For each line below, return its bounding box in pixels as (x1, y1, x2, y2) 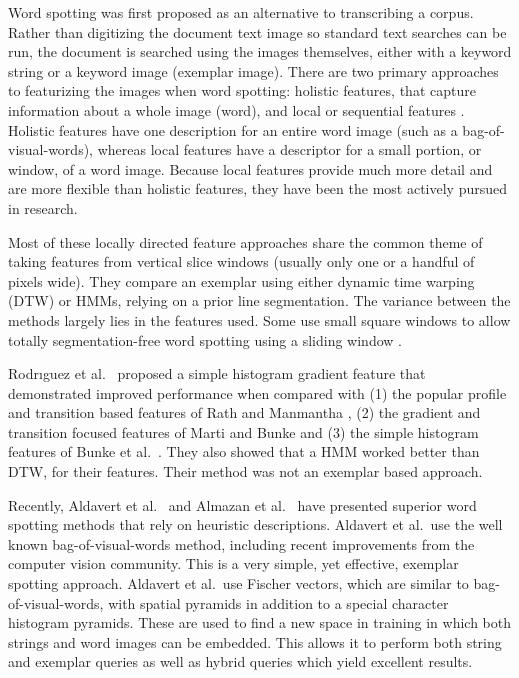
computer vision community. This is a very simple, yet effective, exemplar (8, 553, 459, 574)
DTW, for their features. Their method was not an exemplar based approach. (8, 461, 483, 482)
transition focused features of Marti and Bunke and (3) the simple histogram (8, 421, 479, 442)
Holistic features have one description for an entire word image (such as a (8, 119, 458, 140)
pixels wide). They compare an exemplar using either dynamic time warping (8, 270, 475, 291)
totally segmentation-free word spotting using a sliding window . (8, 329, 402, 350)
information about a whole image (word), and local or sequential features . (8, 99, 465, 120)
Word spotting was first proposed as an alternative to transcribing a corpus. (8, 2, 474, 22)
